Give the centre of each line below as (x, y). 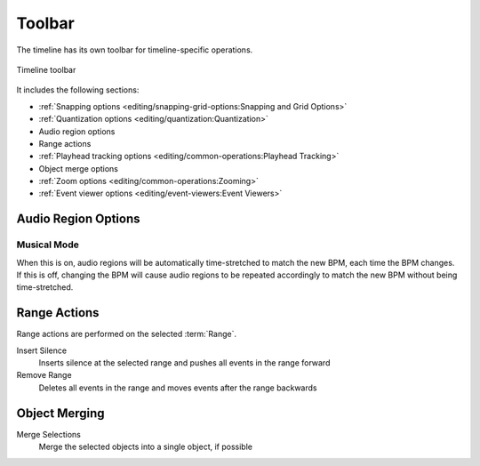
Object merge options (79, 168)
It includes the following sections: (78, 90)
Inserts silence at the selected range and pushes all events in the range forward (184, 363)
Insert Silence (41, 350)
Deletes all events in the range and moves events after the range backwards (178, 388)
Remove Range (44, 375)
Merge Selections (49, 434)
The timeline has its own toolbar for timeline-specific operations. (135, 50)
